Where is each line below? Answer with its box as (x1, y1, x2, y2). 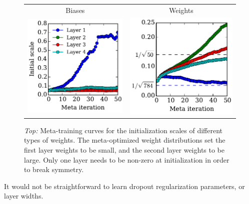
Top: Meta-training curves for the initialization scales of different (24, 125, 223, 135)
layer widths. (4, 191, 43, 201)
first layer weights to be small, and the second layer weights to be (24, 144, 225, 155)
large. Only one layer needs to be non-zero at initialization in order (24, 154, 229, 165)
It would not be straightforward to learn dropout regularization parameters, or (4, 181, 245, 191)
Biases (65, 4, 85, 15)
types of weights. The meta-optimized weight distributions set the (24, 135, 225, 145)
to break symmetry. (24, 164, 84, 175)
